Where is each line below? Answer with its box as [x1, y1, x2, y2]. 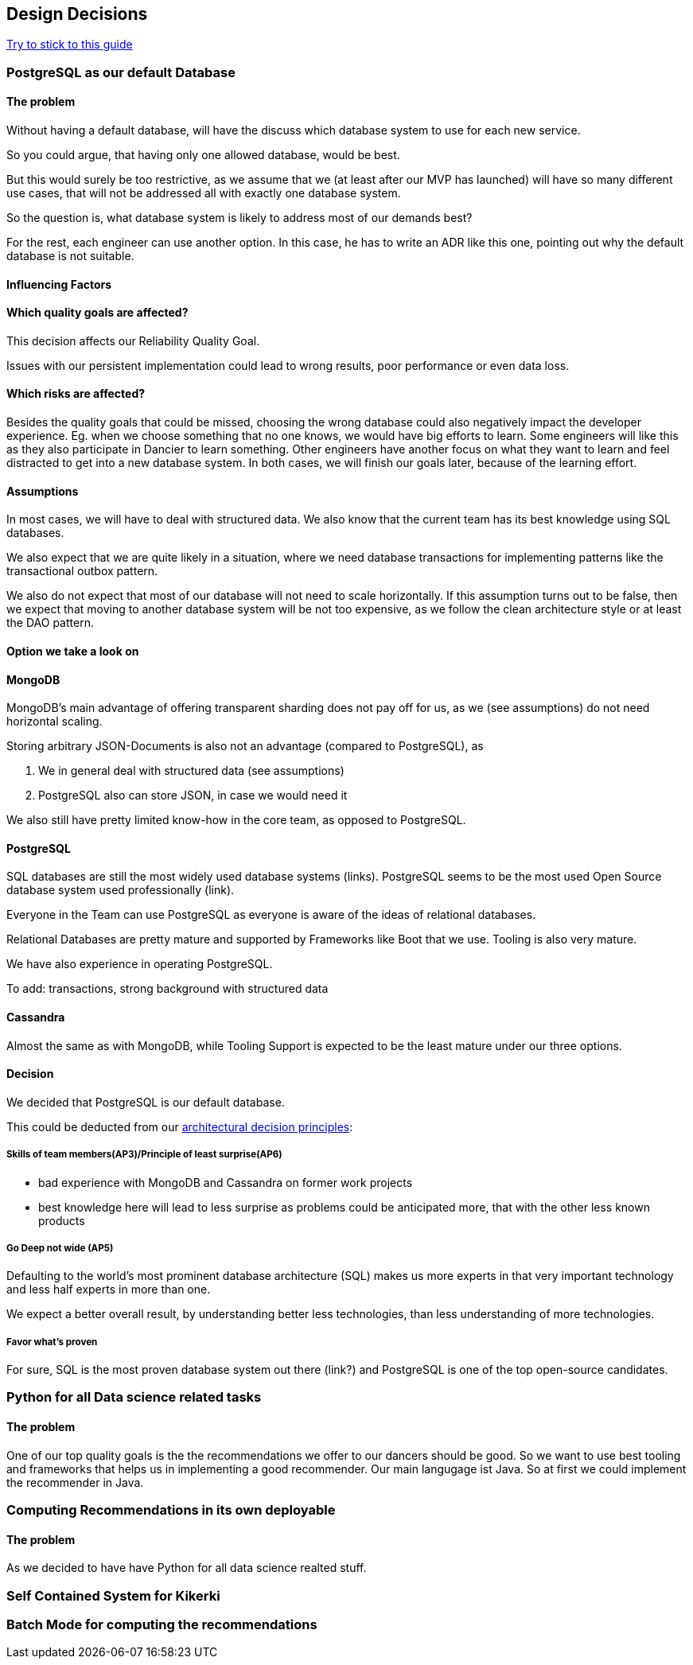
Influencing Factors [6, 277, 112, 291]
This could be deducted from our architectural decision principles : [6, 1119, 353, 1134]
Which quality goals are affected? [6, 305, 189, 320]
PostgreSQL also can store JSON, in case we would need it [38, 788, 348, 803]
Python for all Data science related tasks [6, 1389, 262, 1406]
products [38, 1213, 85, 1227]
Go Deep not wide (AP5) [6, 1242, 114, 1254]
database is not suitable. [6, 249, 134, 263]
